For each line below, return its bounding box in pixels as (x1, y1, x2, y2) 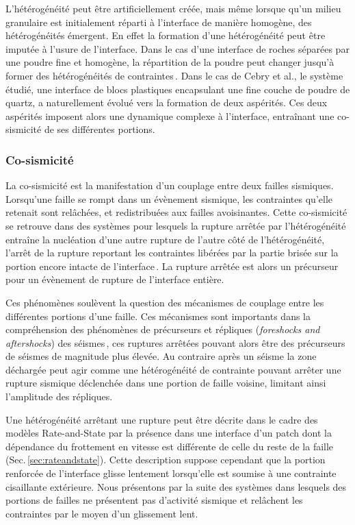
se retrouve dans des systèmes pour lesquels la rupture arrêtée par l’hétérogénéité (5, 218, 346, 232)
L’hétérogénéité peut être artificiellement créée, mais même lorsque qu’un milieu (5, 1, 341, 15)
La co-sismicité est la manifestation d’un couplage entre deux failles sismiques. (5, 178, 334, 193)
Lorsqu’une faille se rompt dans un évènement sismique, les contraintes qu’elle (5, 191, 332, 206)
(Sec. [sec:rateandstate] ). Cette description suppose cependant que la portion (5, 452, 326, 467)
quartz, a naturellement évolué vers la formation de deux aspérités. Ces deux (5, 95, 328, 110)
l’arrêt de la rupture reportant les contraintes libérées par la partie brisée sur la (5, 245, 339, 260)
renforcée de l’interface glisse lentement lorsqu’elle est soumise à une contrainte (5, 466, 337, 480)
